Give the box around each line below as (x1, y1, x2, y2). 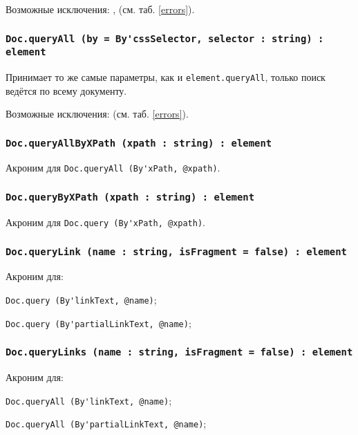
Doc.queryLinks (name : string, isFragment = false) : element (6, 346, 353, 358)
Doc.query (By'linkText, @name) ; (6, 292, 157, 306)
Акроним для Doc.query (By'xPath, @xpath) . (6, 214, 205, 229)
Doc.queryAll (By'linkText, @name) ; (6, 393, 172, 407)
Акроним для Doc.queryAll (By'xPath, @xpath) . (6, 160, 220, 175)
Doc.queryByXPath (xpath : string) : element (6, 192, 255, 203)
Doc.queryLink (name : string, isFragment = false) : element (6, 246, 347, 257)
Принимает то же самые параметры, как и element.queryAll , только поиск (6, 69, 326, 84)
